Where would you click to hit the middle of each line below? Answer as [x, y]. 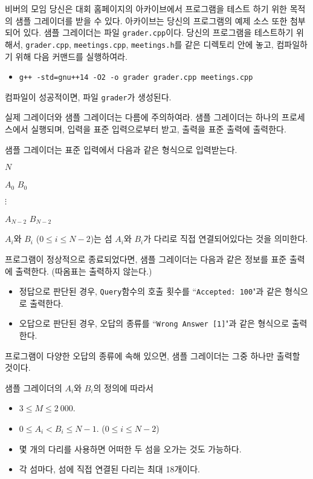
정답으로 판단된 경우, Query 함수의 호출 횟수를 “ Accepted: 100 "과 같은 [150, 291]
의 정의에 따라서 [123, 387]
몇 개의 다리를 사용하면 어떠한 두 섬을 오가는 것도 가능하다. [130, 448]
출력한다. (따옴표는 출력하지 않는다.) [84, 271]
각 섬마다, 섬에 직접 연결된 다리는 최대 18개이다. [109, 469]
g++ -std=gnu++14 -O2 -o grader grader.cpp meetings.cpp [136, 78]
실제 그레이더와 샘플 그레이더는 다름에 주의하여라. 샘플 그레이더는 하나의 [142, 117]
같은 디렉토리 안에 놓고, [229, 44]
